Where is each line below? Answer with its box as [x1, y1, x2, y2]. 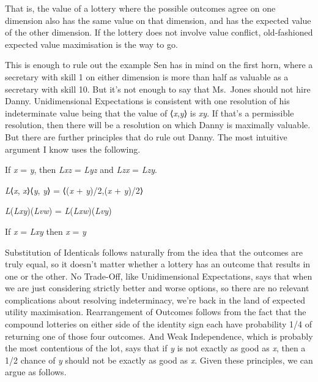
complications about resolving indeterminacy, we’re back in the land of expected [5, 293, 306, 306]
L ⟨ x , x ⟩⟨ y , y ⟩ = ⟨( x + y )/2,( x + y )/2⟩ [5, 183, 144, 196]
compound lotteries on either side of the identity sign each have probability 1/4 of [5, 318, 312, 330]
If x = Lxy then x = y [5, 224, 86, 237]
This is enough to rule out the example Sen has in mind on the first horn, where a [5, 58, 313, 71]
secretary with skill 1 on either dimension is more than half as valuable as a [5, 70, 289, 83]
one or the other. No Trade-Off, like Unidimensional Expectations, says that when [5, 269, 312, 282]
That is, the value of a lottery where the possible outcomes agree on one [5, 2, 276, 14]
